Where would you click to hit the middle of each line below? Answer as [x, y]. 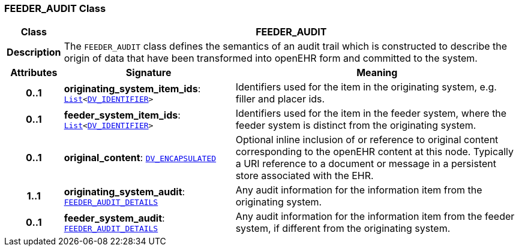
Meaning [377, 73]
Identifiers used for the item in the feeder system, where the [371, 114]
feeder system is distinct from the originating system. [356, 125]
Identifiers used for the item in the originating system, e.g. [366, 87]
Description [34, 52]
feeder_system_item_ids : [122, 115]
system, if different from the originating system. [343, 229]
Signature [148, 73]
